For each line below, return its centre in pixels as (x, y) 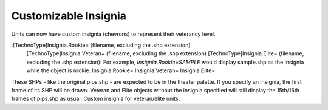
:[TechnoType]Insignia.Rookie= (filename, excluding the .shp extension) (101, 45)
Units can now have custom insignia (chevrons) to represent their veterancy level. (113, 34)
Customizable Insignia (69, 16)
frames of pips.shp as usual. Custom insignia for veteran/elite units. (96, 99)
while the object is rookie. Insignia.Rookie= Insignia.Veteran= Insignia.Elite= (121, 70)
